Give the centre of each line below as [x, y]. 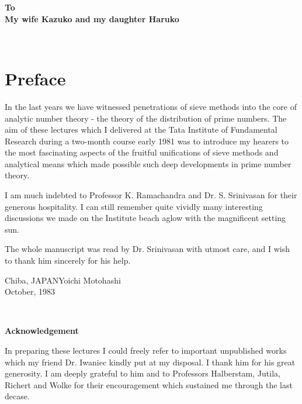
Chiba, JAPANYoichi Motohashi [63, 280]
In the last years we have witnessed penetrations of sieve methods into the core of [151, 106]
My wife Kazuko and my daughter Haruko [92, 18]
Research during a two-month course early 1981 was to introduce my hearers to [147, 141]
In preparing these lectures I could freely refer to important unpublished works [146, 350]
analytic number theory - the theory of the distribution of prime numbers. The [146, 118]
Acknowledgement [42, 331]
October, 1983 [30, 291]
